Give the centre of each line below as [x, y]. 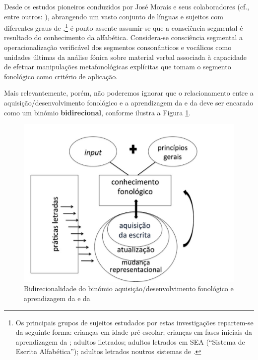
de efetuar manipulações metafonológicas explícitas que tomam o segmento [118, 67]
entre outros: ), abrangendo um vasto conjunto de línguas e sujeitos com [114, 16]
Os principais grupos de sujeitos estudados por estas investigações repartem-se [134, 322]
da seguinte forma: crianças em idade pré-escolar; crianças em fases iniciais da [134, 332]
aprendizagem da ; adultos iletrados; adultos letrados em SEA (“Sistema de [130, 341]
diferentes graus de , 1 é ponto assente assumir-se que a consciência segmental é [124, 27]
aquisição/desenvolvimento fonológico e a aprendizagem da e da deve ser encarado [129, 103]
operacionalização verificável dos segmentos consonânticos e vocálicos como [118, 47]
